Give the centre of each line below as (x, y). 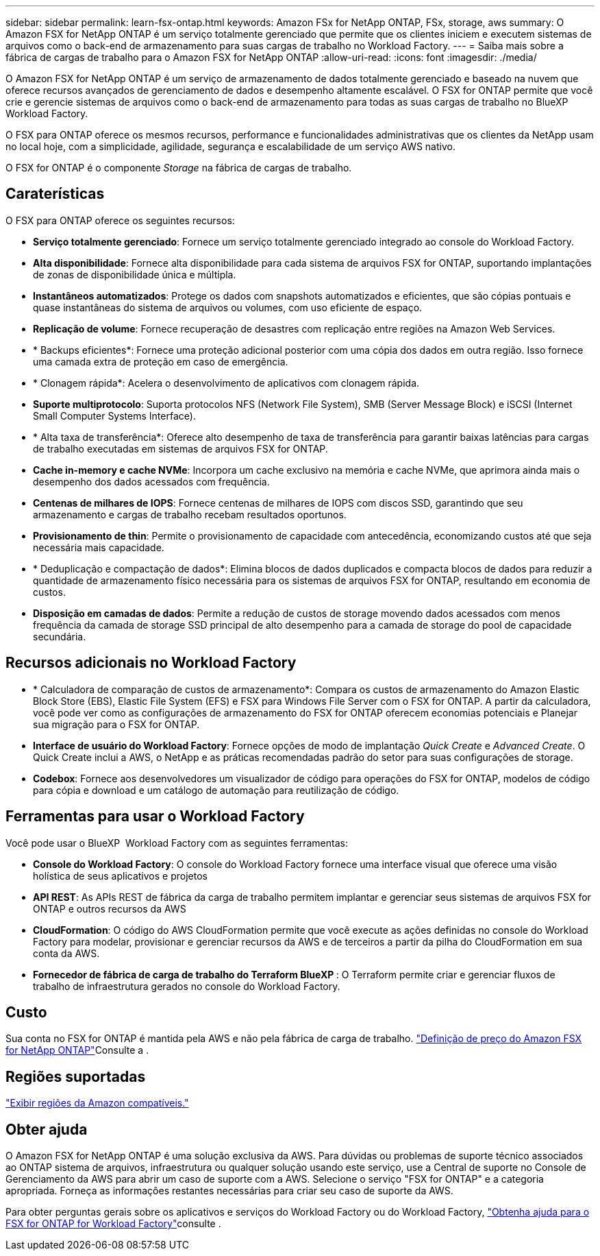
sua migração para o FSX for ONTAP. (116, 724)
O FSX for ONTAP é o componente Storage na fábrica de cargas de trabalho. (179, 168)
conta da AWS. (66, 953)
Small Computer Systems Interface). (114, 415)
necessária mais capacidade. (99, 547)
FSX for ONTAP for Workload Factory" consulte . (113, 1224)
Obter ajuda (47, 1129)
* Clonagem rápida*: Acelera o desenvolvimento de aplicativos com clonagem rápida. (226, 383)
